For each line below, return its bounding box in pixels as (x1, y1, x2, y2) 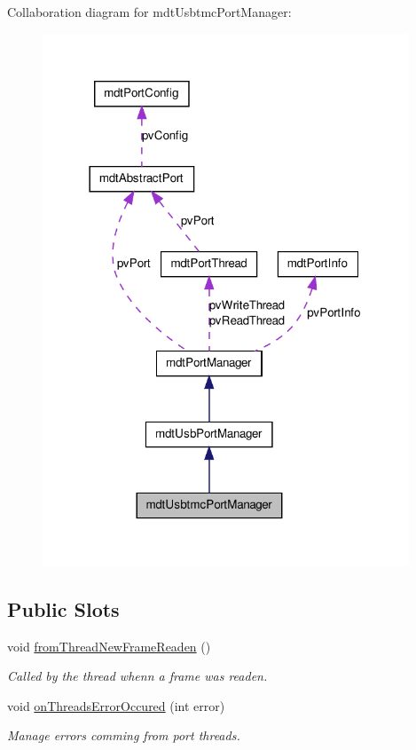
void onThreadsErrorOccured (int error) (7, 696, 225, 714)
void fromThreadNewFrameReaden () (7, 636, 211, 655)
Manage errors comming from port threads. (7, 726, 240, 745)
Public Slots (7, 595, 120, 622)
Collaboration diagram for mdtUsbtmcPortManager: (7, 3, 292, 20)
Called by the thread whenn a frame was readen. (7, 667, 268, 685)
